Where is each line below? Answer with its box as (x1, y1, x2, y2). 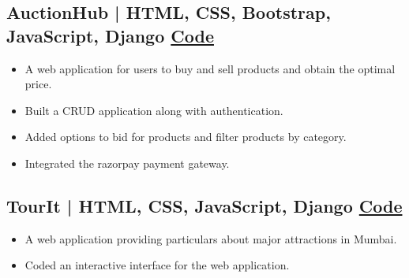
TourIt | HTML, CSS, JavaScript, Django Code (6, 193, 403, 217)
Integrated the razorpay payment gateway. (24, 154, 230, 171)
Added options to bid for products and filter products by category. (24, 128, 347, 145)
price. (24, 76, 52, 92)
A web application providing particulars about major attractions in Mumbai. (24, 230, 397, 246)
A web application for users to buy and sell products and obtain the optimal (24, 60, 396, 76)
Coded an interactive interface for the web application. (24, 257, 290, 273)
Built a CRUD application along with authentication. (24, 102, 283, 118)
